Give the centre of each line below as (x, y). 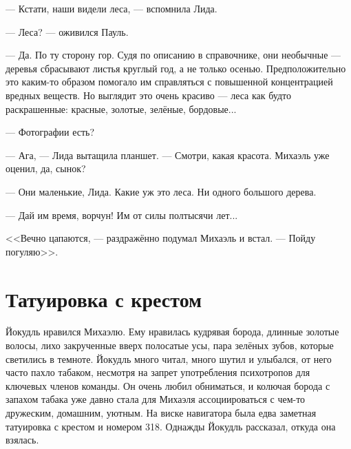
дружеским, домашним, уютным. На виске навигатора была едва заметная (161, 413)
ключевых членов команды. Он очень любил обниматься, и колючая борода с (168, 385)
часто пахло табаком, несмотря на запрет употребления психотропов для (158, 372)
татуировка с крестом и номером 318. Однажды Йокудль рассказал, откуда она (171, 426)
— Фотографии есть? (50, 132)
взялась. (22, 440)
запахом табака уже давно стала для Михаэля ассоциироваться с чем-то (156, 399)
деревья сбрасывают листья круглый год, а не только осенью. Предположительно (176, 68)
